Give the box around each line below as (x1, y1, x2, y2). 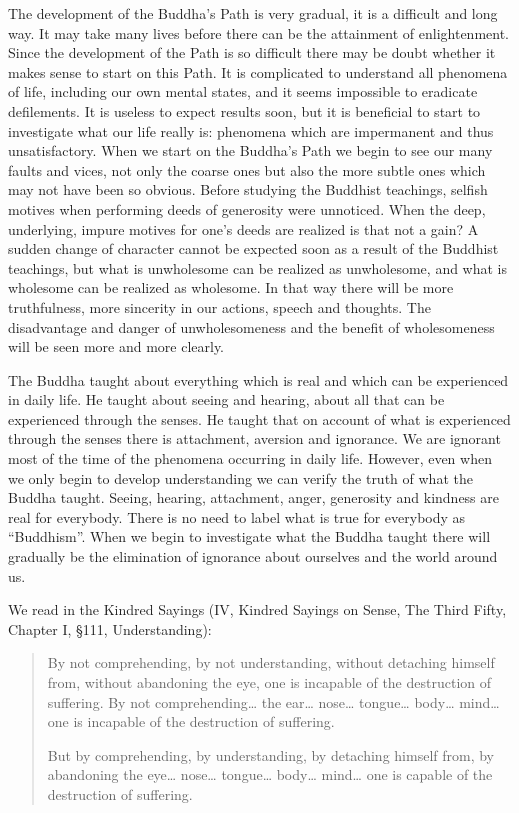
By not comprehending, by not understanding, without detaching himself (47, 652, 495, 673)
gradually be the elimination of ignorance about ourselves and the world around (8, 546, 498, 567)
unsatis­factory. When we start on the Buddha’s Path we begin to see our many (8, 140, 493, 161)
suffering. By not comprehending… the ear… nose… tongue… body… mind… (47, 691, 500, 712)
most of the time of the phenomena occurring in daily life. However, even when (8, 448, 492, 469)
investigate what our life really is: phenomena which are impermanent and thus (8, 120, 494, 141)
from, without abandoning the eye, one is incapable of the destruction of (47, 672, 492, 692)
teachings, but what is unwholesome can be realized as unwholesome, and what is (8, 257, 508, 278)
